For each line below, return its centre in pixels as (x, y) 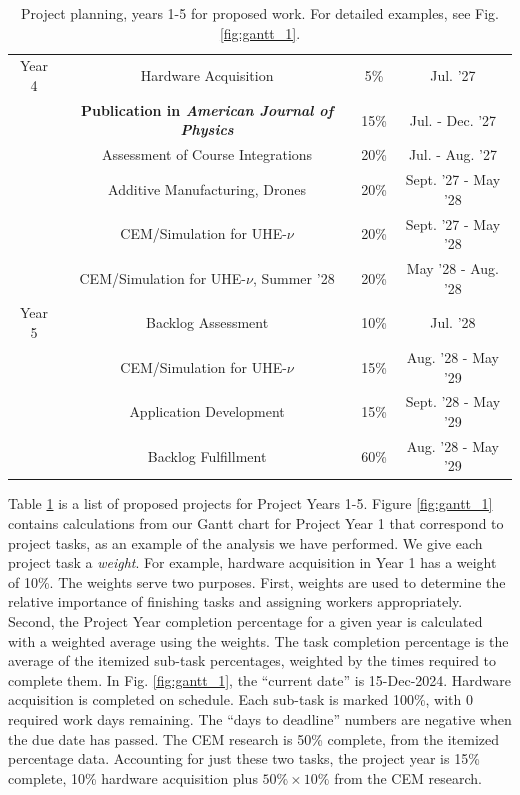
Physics (207, 129)
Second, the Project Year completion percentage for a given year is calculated (245, 621)
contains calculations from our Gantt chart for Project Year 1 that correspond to (256, 523)
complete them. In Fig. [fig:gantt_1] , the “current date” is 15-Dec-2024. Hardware (260, 679)
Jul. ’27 (453, 75)
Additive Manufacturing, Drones (207, 188)
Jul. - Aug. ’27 (452, 154)
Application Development (207, 411)
